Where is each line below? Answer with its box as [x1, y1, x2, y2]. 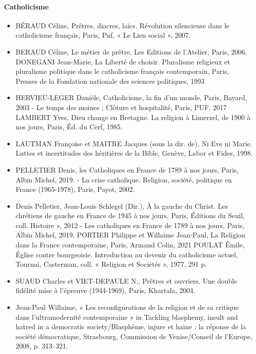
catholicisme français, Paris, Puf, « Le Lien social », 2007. [15, 30, 191, 40]
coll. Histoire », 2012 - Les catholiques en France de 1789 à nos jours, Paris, [15, 220, 245, 230]
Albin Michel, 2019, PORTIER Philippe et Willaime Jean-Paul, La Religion [15, 230, 246, 240]
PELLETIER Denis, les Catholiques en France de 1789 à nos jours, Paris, [15, 164, 239, 175]
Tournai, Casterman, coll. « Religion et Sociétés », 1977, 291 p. [15, 259, 207, 269]
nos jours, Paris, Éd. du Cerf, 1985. [15, 121, 123, 132]
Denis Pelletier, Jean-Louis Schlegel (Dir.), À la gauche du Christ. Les [15, 200, 228, 211]
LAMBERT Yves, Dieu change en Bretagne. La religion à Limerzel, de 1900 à [15, 112, 251, 122]
